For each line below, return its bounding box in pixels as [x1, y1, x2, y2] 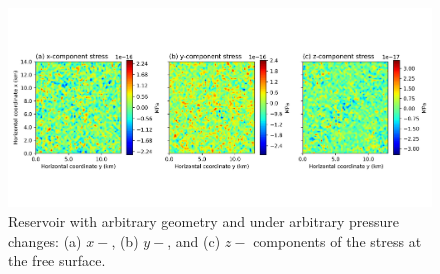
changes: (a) [8, 230, 82, 251]
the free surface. [8, 250, 106, 271]
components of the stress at [253, 230, 422, 251]
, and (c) [167, 230, 221, 251]
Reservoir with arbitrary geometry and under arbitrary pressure [8, 210, 399, 231]
